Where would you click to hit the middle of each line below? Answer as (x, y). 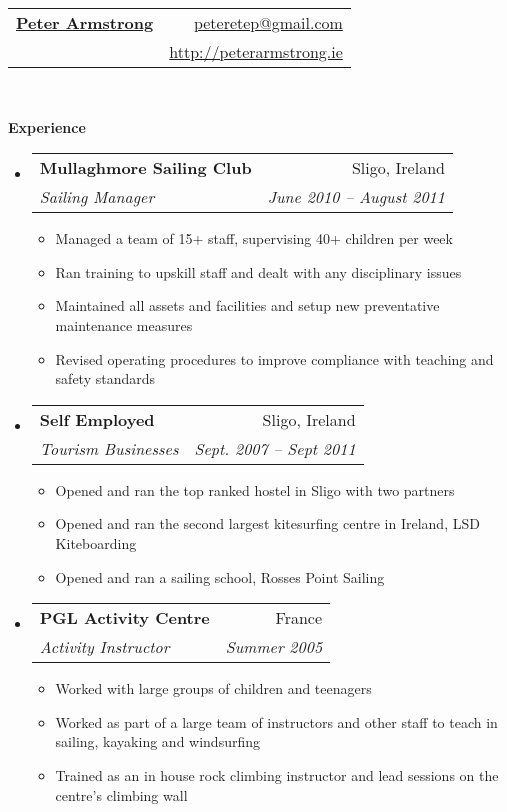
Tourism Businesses (109, 448)
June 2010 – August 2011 (356, 197)
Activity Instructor (104, 647)
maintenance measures (124, 324)
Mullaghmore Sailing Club (145, 168)
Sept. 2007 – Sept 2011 (275, 448)
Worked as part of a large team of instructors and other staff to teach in (276, 721)
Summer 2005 (274, 647)
